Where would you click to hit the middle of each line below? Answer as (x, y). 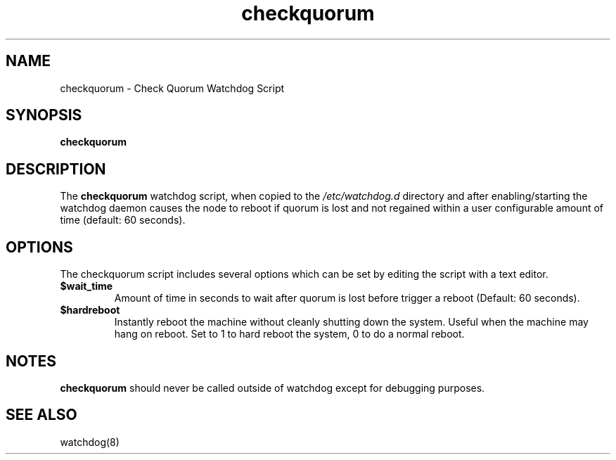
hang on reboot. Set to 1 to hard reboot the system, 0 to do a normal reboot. (289, 334)
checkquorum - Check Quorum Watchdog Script (172, 88)
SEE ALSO (41, 415)
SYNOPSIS (44, 115)
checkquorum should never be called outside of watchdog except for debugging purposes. (272, 388)
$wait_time (86, 286)
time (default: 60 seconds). (123, 220)
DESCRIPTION (56, 169)
